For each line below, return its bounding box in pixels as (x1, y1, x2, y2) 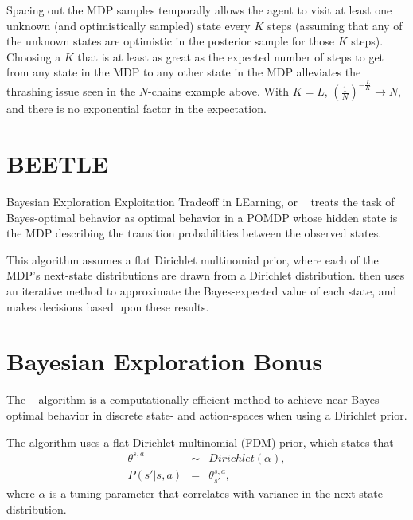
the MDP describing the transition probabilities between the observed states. (6, 225, 382, 241)
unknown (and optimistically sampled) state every (6, 17, 251, 33)
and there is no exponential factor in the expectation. (6, 100, 267, 117)
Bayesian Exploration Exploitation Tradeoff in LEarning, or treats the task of (6, 194, 395, 210)
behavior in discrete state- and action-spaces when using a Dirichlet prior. (47, 406, 407, 423)
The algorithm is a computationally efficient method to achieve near (6, 391, 348, 408)
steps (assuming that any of (267, 17, 403, 33)
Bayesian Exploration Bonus (6, 345, 323, 377)
